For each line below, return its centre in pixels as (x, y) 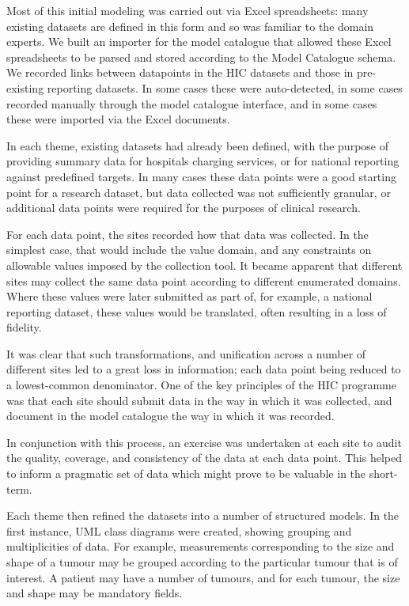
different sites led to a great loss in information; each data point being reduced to (204, 369)
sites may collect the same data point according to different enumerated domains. (204, 280)
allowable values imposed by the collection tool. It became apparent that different (204, 265)
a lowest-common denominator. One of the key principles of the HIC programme (201, 385)
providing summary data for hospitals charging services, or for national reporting (203, 161)
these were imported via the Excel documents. (118, 119)
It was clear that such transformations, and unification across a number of (186, 353)
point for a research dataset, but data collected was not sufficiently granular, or (199, 192)
